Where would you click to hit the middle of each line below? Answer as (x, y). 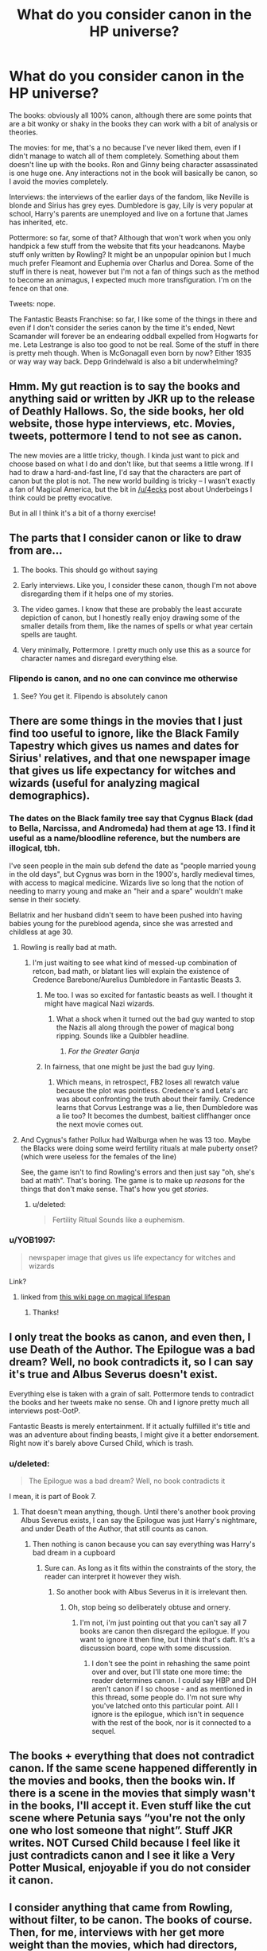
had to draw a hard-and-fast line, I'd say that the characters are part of (125, 472)
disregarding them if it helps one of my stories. (97, 594)
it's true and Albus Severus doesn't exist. (113, 1375)
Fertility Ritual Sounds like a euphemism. (118, 1220)
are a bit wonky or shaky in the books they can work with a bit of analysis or (133, 123)
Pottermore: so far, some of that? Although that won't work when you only (130, 237)
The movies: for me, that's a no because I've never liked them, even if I (125, 147)
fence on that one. (39, 288)
